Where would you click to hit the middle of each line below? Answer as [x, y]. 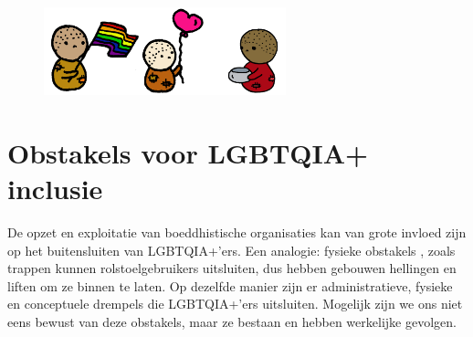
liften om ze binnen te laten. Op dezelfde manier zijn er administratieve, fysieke [230, 285]
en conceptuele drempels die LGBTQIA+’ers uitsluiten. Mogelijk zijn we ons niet [235, 304]
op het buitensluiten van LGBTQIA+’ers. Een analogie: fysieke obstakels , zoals [231, 250]
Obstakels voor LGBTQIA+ [188, 152]
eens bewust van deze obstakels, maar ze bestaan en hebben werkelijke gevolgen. [232, 321]
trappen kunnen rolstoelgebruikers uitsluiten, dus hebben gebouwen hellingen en [232, 268]
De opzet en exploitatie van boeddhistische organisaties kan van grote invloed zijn [237, 232]
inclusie [55, 189]
